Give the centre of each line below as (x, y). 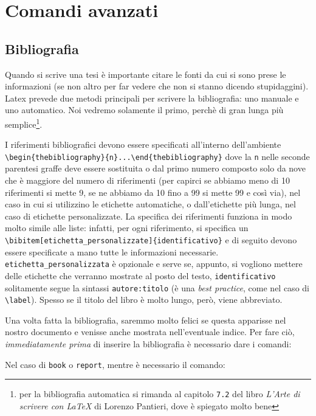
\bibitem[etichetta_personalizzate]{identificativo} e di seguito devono (151, 240)
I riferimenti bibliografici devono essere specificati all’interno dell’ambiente (143, 144)
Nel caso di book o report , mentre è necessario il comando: (115, 364)
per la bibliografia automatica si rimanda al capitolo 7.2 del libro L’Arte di (160, 394)
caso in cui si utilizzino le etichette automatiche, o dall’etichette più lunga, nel (150, 204)
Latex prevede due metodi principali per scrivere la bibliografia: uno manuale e (152, 98)
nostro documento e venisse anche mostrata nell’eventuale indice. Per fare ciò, (150, 332)
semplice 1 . (24, 123)
